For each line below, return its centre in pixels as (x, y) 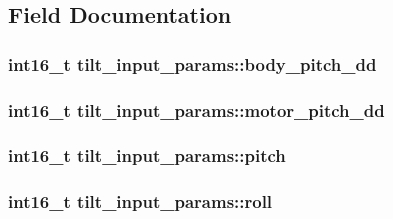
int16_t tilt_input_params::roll (140, 201)
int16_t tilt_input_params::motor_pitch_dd (196, 109)
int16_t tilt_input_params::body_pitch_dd (192, 63)
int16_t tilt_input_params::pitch (147, 155)
